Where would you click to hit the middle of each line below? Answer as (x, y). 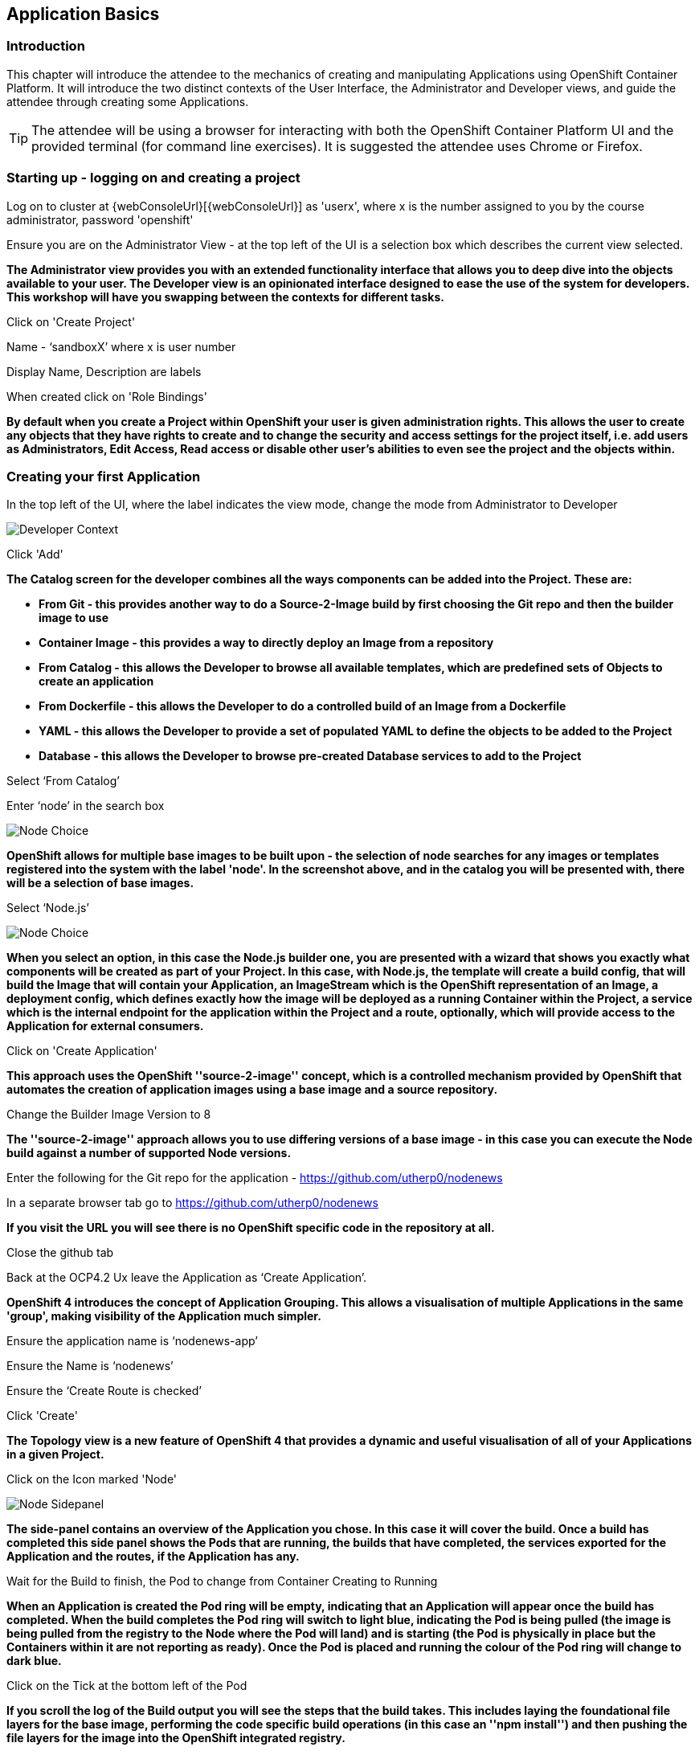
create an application (96, 681)
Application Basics (83, 14)
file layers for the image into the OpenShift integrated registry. (176, 1738)
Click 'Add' (35, 554)
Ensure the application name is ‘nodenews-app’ (132, 1341)
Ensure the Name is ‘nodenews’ (90, 1366)
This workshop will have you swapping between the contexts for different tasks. (225, 297)
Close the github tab (60, 1253)
